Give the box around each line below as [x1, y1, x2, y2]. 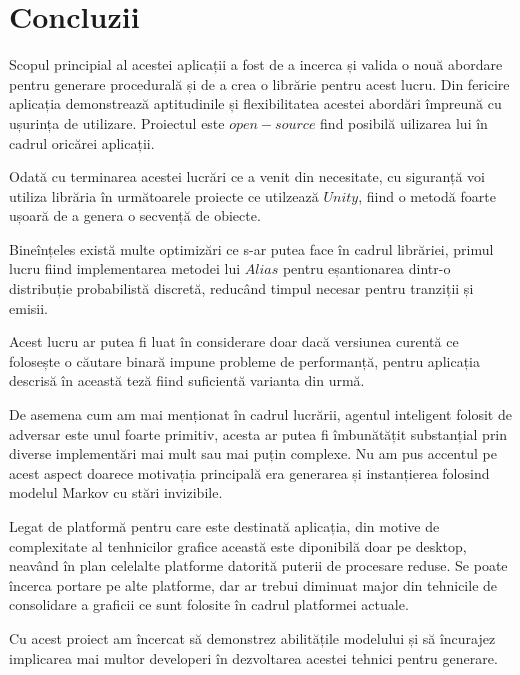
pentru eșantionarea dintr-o [282, 258, 451, 279]
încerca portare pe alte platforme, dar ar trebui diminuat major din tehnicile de [9, 574, 498, 595]
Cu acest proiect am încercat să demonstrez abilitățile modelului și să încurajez [9, 627, 496, 648]
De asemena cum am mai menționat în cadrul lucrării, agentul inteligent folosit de [9, 404, 512, 425]
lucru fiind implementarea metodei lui [9, 258, 241, 279]
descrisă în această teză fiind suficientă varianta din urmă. [9, 370, 365, 391]
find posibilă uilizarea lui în [320, 112, 488, 133]
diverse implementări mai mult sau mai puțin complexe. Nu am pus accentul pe [9, 443, 497, 464]
